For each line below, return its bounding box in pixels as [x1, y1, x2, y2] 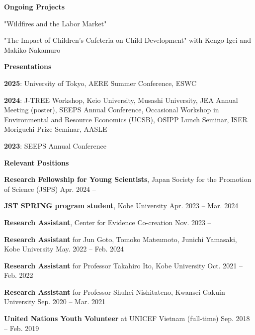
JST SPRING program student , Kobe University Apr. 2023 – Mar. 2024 [4, 200, 239, 211]
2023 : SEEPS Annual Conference [4, 140, 106, 151]
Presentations [4, 61, 52, 72]
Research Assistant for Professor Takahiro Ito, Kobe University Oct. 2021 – [4, 260, 243, 270]
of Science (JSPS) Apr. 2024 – [4, 183, 96, 194]
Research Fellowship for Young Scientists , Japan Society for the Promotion [4, 174, 252, 184]
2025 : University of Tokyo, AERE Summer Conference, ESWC [4, 78, 197, 88]
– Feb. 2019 [4, 323, 39, 333]
